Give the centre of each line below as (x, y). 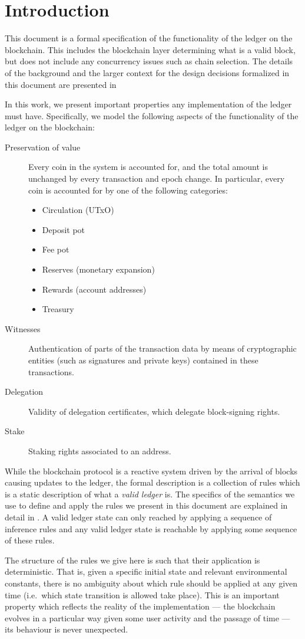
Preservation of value (43, 147)
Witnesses (23, 328)
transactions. (51, 371)
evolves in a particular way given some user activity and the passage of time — (147, 617)
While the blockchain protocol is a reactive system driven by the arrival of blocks (151, 471)
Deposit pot (64, 229)
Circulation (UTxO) (78, 210)
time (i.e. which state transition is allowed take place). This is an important (142, 594)
